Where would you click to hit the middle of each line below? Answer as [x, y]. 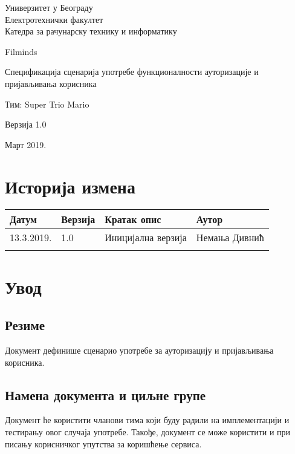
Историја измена [70, 186]
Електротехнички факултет [54, 19]
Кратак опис [133, 219]
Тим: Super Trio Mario [47, 104]
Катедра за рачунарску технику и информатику [91, 31]
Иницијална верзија [146, 238]
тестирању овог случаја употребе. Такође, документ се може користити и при [148, 432]
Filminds [21, 51]
